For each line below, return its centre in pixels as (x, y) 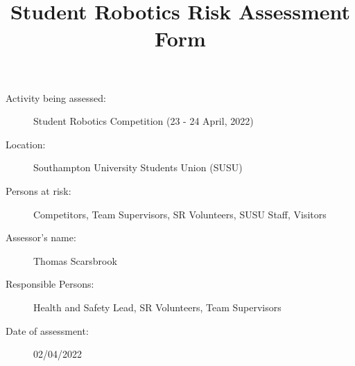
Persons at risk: (38, 190)
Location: (26, 144)
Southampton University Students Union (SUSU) (138, 167)
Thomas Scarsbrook (75, 260)
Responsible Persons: (50, 284)
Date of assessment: (47, 330)
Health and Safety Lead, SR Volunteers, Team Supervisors (157, 307)
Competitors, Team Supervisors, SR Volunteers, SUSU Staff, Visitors (180, 214)
